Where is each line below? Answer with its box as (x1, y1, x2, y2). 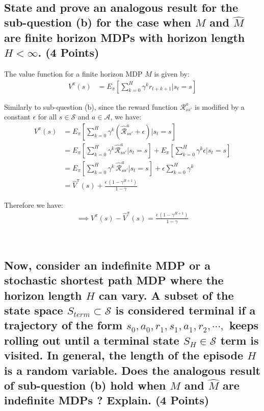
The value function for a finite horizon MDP (4, 68, 143, 79)
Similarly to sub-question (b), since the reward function (4, 101, 178, 112)
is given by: (154, 68, 190, 79)
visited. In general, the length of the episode (4, 347, 244, 363)
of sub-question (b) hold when (4, 377, 166, 393)
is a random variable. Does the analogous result (4, 362, 260, 378)
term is (220, 332, 259, 348)
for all (38, 111, 57, 122)
